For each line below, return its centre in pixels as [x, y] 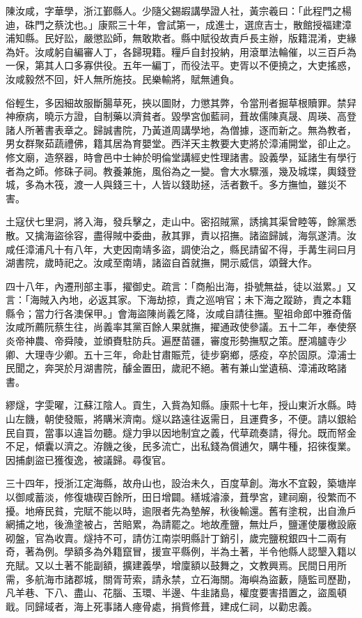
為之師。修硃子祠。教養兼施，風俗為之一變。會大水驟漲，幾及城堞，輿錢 [181, 171]
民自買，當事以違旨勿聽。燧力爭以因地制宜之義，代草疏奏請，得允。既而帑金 [181, 432]
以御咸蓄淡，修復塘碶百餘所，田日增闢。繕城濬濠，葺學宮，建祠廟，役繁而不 [181, 497]
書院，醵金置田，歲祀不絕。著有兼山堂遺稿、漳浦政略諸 [220, 368]
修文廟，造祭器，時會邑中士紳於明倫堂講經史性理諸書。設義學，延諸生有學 [176, 157]
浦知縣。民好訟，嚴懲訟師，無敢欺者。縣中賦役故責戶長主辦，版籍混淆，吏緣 [181, 38]
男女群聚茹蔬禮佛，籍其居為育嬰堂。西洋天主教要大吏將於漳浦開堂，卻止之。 [181, 143]
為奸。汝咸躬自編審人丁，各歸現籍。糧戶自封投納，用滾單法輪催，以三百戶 [176, 51]
